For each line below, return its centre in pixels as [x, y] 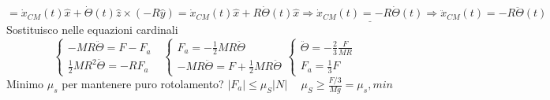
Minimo [25, 83]
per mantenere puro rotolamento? [143, 83]
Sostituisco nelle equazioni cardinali [92, 30]
